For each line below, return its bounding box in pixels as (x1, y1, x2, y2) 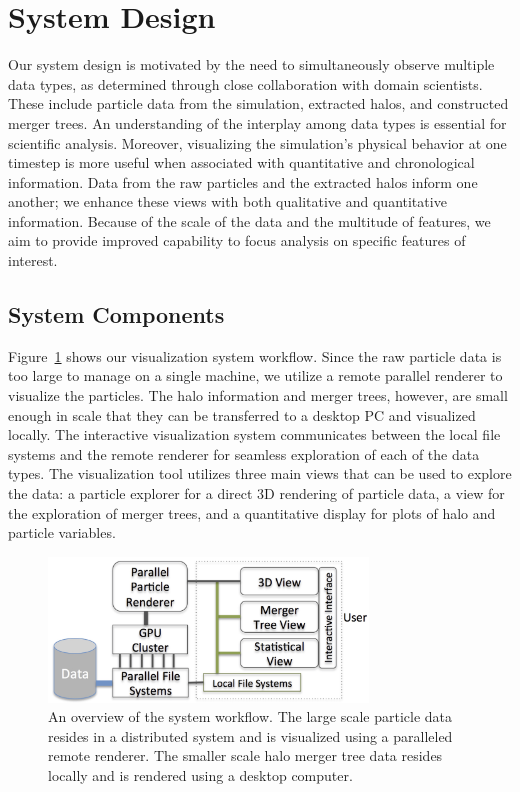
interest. (8, 250, 58, 271)
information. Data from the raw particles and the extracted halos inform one (8, 171, 478, 192)
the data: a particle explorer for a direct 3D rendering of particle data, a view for (8, 483, 505, 504)
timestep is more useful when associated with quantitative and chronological (8, 152, 475, 173)
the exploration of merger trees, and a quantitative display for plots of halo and (8, 502, 496, 523)
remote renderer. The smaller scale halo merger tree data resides (48, 745, 443, 766)
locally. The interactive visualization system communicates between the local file (8, 424, 501, 445)
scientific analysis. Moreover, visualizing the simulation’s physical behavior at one (8, 132, 507, 153)
